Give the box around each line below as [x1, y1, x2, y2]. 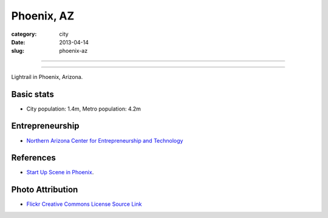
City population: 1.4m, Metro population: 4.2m [26, 105, 141, 112]
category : [11, 30, 37, 38]
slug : [11, 47, 24, 55]
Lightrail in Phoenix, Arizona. [11, 73, 83, 80]
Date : [11, 38, 26, 46]
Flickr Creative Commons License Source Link [26, 200, 142, 208]
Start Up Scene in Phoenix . [26, 169, 94, 176]
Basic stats [11, 89, 54, 100]
